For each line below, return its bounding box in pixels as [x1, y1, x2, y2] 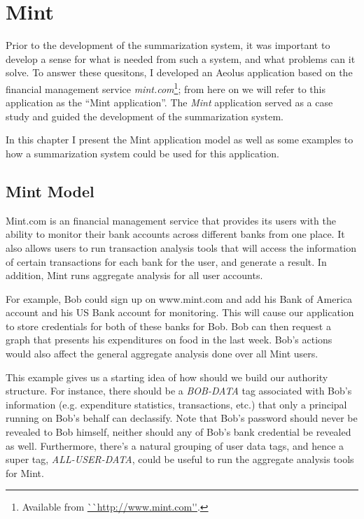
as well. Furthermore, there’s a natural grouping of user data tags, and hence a [6, 438, 344, 453]
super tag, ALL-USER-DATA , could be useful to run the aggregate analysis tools [6, 452, 354, 467]
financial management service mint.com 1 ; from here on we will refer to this [6, 79, 326, 96]
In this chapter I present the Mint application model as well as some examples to [6, 132, 353, 147]
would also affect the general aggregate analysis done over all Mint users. [6, 346, 318, 361]
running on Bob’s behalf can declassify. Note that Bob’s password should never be [6, 411, 358, 425]
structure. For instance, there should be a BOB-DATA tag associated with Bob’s [6, 383, 352, 398]
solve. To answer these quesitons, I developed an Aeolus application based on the [6, 65, 353, 80]
